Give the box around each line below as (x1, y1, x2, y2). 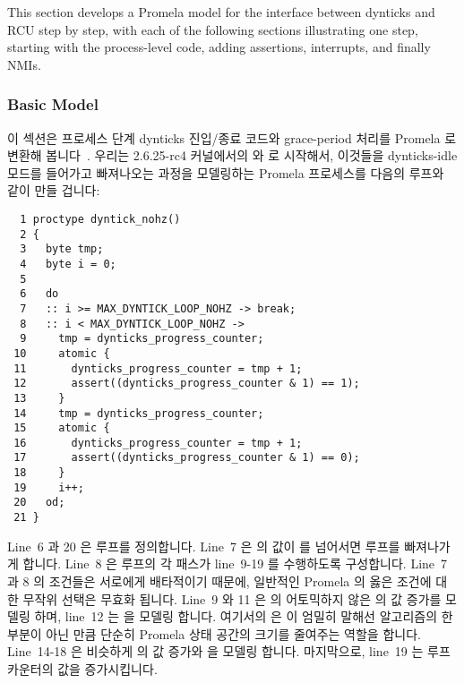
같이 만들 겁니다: (7, 181, 100, 200)
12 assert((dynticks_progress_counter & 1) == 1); (13, 377, 360, 390)
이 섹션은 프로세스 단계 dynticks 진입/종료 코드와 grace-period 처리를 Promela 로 (7, 128, 457, 147)
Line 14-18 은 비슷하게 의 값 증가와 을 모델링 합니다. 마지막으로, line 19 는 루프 (7, 642, 451, 661)
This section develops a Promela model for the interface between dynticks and (7, 3, 435, 21)
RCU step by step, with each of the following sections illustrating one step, (7, 20, 418, 38)
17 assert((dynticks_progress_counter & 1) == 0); (13, 451, 360, 465)
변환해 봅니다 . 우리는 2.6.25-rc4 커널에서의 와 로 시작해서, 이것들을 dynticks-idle (7, 146, 458, 165)
